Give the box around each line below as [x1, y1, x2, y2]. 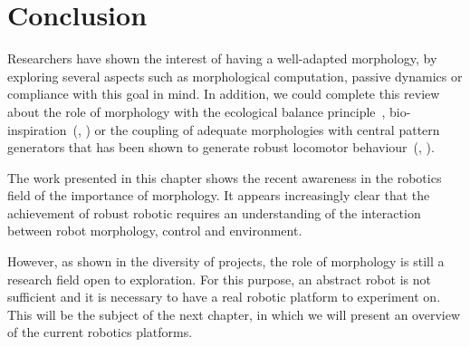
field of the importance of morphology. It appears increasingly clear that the [7, 186, 430, 205]
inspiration [7, 120, 67, 139]
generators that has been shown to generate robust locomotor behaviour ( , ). [7, 138, 435, 157]
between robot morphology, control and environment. [7, 221, 302, 240]
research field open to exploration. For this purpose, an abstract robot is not [7, 269, 431, 288]
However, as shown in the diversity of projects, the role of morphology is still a [7, 252, 445, 271]
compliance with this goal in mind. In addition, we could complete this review [7, 84, 440, 103]
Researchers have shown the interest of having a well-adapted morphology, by [7, 49, 437, 68]
